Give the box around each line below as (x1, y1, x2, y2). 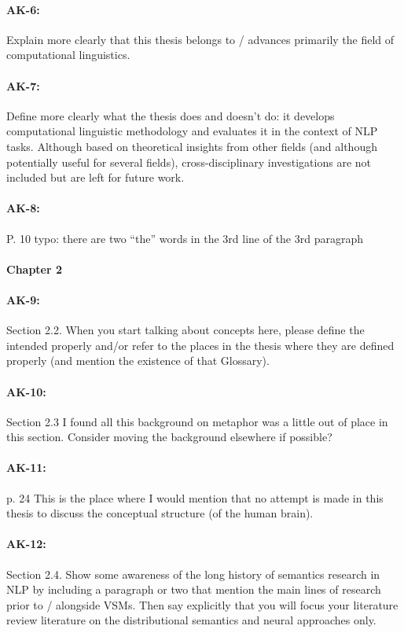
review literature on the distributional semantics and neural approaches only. (6, 612, 376, 628)
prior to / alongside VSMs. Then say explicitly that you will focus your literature (6, 596, 398, 613)
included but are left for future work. (6, 169, 185, 186)
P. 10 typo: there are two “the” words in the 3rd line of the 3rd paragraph (6, 230, 364, 246)
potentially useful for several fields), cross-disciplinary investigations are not (6, 153, 372, 170)
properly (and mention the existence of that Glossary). (6, 352, 270, 369)
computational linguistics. (6, 46, 130, 63)
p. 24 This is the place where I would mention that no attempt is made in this (6, 489, 384, 506)
